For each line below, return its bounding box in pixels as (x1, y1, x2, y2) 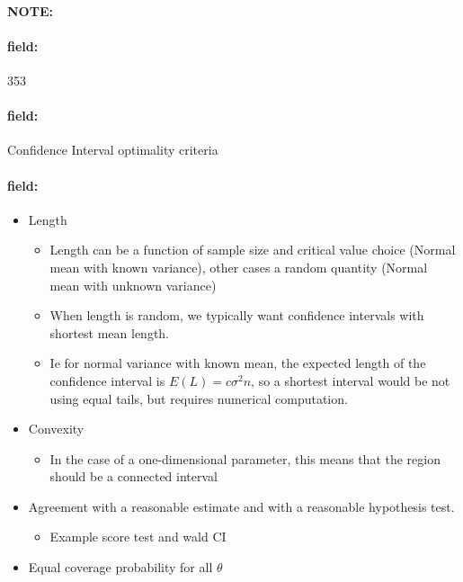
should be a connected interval (49, 467, 218, 486)
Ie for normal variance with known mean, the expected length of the (49, 354, 426, 372)
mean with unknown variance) (49, 275, 217, 294)
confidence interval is (49, 371, 165, 389)
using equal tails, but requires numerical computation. (49, 389, 348, 407)
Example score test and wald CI (49, 527, 227, 546)
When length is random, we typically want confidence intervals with (49, 306, 424, 325)
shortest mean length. (49, 323, 170, 342)
